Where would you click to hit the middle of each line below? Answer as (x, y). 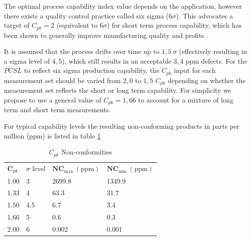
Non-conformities (87, 152)
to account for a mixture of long (186, 99)
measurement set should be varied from (62, 80)
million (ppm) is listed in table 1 (52, 135)
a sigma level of (27, 60)
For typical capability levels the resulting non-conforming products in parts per (122, 126)
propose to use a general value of (53, 99)
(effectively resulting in (213, 51)
